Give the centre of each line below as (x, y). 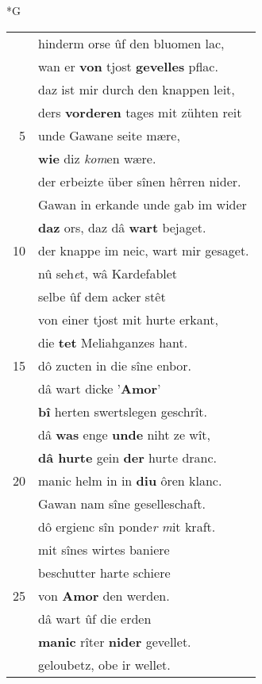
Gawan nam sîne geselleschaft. (122, 503)
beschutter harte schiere (104, 572)
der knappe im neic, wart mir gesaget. (144, 250)
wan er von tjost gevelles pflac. (128, 66)
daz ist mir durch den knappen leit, (137, 89)
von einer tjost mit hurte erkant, (128, 319)
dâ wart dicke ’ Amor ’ (100, 388)
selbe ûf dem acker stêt (102, 296)
